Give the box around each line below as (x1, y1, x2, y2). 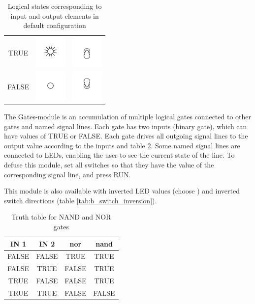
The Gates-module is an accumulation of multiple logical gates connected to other (4, 111, 251, 121)
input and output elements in (10, 10, 99, 21)
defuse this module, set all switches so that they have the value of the (4, 159, 214, 169)
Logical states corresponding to (7, 1, 102, 11)
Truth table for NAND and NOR (11, 212, 111, 222)
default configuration (23, 20, 86, 30)
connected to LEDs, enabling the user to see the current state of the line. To (4, 150, 235, 160)
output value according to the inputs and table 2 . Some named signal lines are (4, 140, 240, 150)
